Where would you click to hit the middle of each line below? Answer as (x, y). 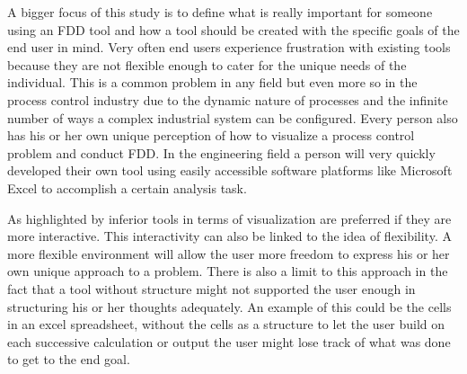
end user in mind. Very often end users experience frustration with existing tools (229, 47)
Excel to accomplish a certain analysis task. (127, 187)
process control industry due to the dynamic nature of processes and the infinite (228, 99)
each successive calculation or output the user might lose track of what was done (229, 341)
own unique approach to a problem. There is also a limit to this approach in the (228, 271)
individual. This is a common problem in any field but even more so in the (212, 82)
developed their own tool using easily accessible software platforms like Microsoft (230, 170)
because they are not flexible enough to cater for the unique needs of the (207, 64)
